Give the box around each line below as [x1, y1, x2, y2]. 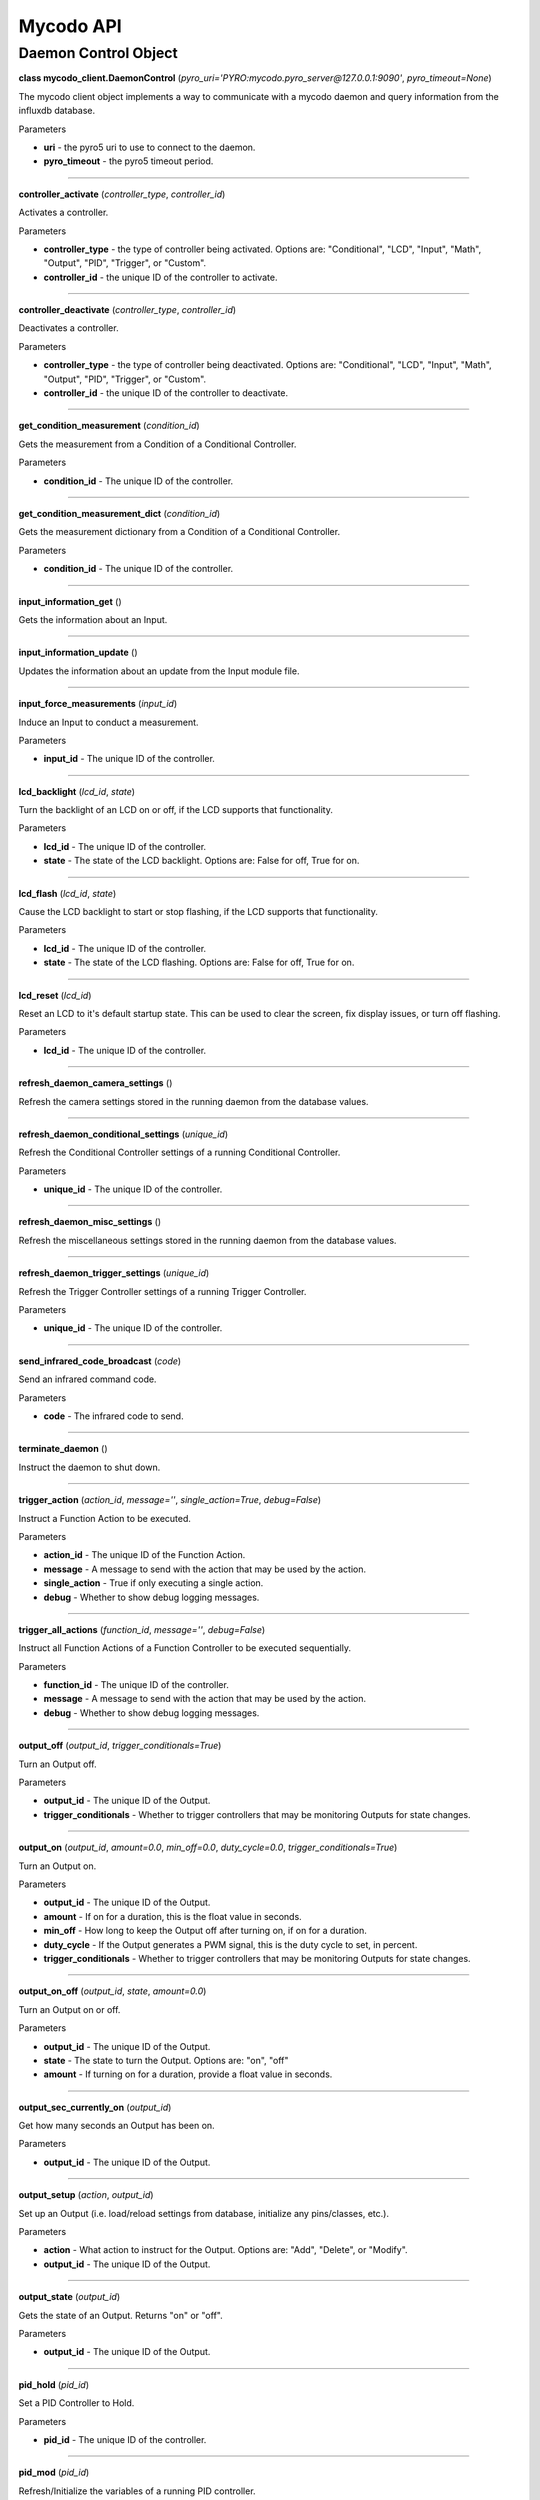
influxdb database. [18, 105, 96, 117]
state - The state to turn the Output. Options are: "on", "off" [43, 2054, 289, 2066]
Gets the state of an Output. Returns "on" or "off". [18, 2309, 224, 2321]
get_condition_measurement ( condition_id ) [18, 420, 200, 432]
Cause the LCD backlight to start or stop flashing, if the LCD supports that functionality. [18, 906, 379, 918]
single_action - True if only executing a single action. [43, 1577, 264, 1589]
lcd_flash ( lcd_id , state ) [18, 887, 117, 899]
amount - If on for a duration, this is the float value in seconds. [43, 1910, 302, 1922]
